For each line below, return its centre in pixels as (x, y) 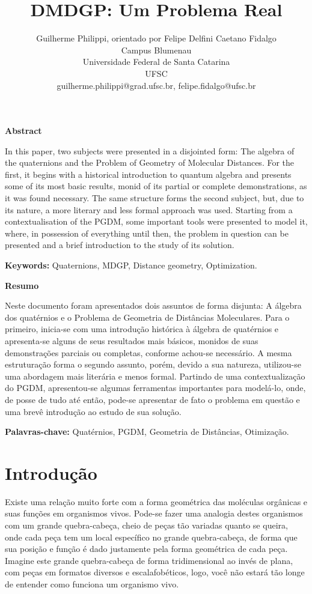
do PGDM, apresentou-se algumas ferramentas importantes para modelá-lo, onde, (155, 388)
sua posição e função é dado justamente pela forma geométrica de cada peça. (146, 549)
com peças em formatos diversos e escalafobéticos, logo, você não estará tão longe (155, 572)
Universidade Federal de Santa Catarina (156, 62)
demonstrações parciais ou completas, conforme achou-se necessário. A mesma (148, 352)
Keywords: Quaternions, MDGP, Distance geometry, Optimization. (131, 265)
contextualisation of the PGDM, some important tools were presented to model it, (156, 221)
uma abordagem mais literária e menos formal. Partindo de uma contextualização (155, 376)
